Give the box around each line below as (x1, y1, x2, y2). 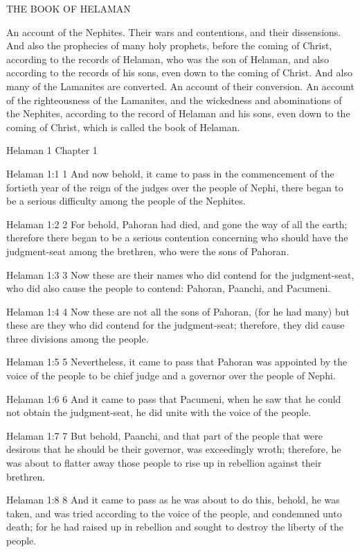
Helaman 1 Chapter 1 (6, 143, 98, 157)
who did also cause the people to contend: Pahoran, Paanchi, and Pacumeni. (6, 281, 331, 295)
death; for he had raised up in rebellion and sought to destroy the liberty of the (6, 519, 343, 534)
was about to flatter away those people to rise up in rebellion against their (6, 456, 322, 470)
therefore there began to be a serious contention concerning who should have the (6, 230, 348, 245)
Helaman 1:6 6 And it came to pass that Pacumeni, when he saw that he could (6, 391, 341, 406)
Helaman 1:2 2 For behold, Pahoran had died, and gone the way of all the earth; (6, 216, 348, 231)
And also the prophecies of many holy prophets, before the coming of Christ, (6, 38, 332, 53)
